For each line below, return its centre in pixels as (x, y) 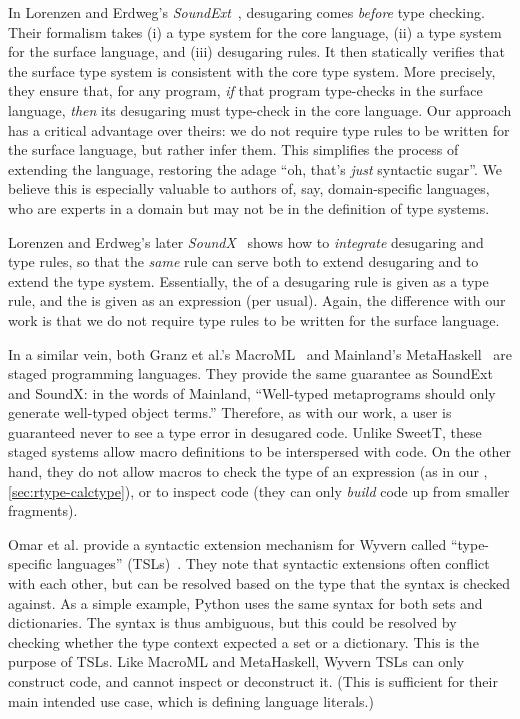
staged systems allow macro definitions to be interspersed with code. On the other (260, 451)
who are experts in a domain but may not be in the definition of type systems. (249, 207)
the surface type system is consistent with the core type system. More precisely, (252, 70)
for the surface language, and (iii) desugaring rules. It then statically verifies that (256, 51)
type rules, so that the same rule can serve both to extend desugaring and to (243, 261)
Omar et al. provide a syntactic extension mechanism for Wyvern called (227, 543)
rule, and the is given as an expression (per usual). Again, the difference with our (257, 300)
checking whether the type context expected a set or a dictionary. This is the (243, 641)
